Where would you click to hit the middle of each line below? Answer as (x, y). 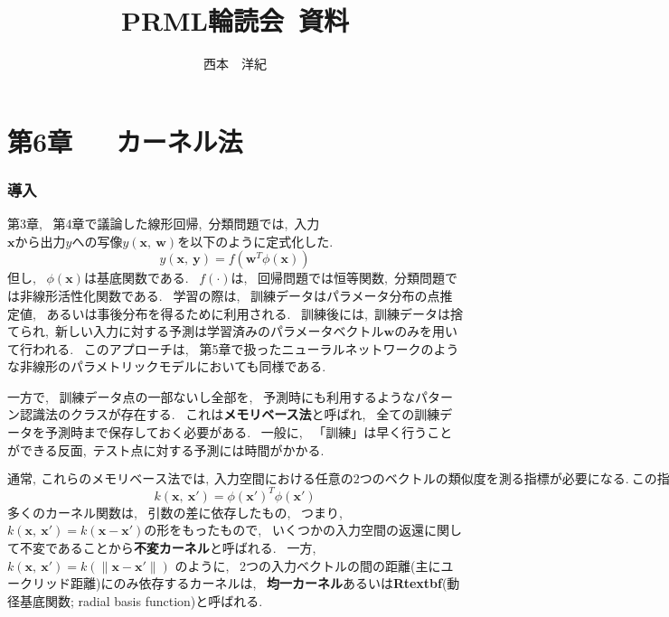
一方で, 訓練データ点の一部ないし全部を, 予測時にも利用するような (212, 396)
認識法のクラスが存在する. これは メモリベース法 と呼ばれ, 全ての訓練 (230, 414)
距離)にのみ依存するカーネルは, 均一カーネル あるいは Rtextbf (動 (265, 583)
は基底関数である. (136, 278)
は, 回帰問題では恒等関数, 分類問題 (338, 278)
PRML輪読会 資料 (235, 20)
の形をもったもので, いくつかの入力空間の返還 (284, 530)
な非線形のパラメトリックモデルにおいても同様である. (167, 366)
